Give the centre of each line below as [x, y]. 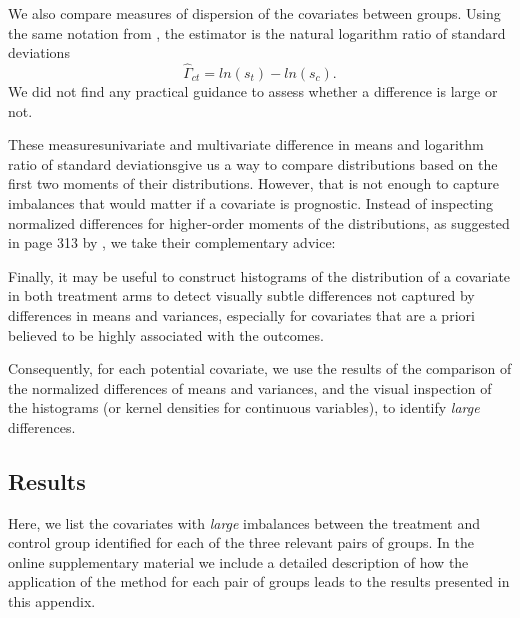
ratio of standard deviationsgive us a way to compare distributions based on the [253, 163]
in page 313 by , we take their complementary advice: [172, 242]
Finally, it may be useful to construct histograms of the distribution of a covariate [259, 275]
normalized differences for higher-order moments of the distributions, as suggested [259, 222]
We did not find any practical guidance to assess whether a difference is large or [253, 91]
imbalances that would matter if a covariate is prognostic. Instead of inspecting [251, 202]
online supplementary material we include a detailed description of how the [238, 561]
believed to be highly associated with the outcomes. [166, 334]
